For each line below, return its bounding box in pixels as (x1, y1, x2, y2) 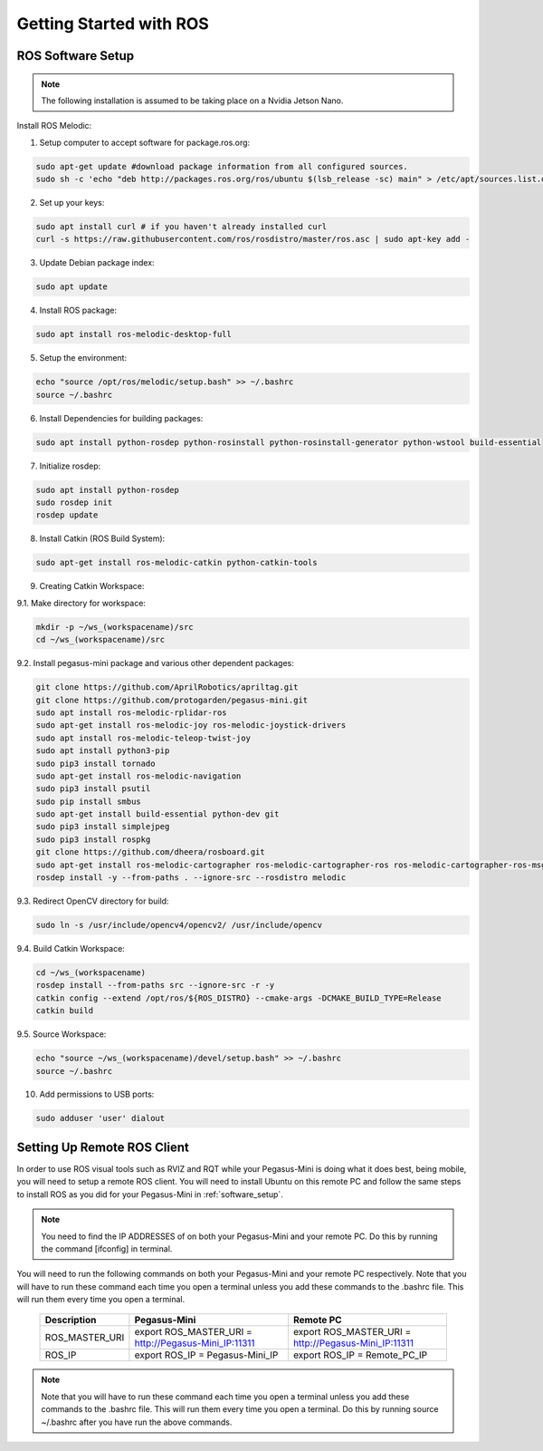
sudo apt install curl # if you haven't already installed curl (35, 222, 328, 232)
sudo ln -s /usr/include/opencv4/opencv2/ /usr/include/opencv (35, 920, 323, 930)
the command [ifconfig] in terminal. (41, 1243, 173, 1254)
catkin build (35, 1006, 94, 1016)
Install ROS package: (39, 305, 118, 316)
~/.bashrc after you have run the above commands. (41, 1417, 233, 1427)
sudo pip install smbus (35, 796, 142, 807)
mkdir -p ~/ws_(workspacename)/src (35, 622, 194, 632)
